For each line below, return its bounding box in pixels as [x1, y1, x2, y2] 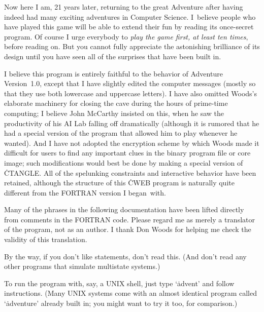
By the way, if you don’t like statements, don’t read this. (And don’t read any [4, 251, 247, 261]
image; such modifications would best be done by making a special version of [4, 157, 243, 168]
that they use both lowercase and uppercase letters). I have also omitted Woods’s [4, 88, 257, 98]
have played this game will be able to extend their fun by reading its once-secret [4, 21, 254, 32]
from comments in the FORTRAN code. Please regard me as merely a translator [4, 214, 255, 224]
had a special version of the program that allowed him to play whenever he [4, 128, 238, 138]
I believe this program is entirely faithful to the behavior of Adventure [4, 68, 223, 79]
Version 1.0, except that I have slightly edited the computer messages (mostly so [4, 78, 256, 89]
